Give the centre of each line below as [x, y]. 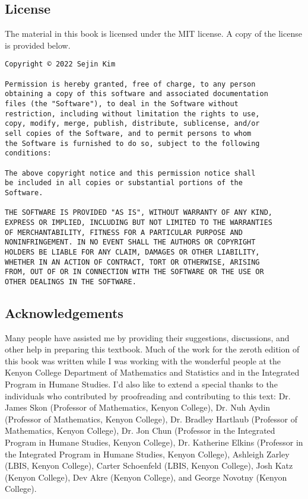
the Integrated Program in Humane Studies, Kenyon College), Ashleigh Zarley [147, 454]
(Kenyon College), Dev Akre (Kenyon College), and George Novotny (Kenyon [146, 477]
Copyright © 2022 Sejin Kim [60, 64]
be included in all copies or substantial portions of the [124, 183]
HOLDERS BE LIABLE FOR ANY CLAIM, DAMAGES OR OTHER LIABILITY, [132, 252]
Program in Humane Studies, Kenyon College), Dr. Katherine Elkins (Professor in [154, 442]
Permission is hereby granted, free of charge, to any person [130, 84]
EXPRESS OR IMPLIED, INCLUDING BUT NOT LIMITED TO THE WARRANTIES [139, 222]
